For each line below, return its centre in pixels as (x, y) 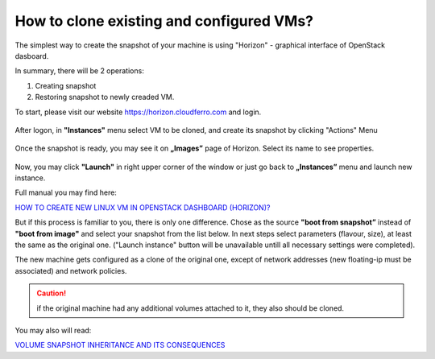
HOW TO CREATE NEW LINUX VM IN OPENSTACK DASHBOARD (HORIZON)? (143, 207)
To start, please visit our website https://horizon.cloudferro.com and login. (138, 112)
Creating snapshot (66, 85)
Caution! (52, 293)
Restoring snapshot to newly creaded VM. (105, 97)
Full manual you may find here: (66, 192)
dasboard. (32, 56)
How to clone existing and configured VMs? (164, 21)
